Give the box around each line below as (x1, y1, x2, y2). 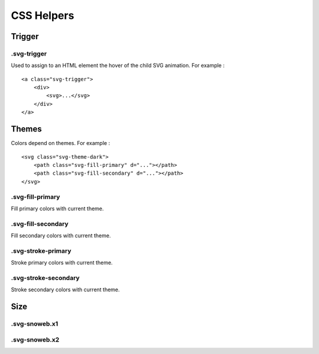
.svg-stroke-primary (11, 246, 71, 255)
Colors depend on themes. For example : (11, 140, 110, 147)
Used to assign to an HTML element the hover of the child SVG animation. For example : (11, 62, 224, 69)
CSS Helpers (11, 9, 74, 22)
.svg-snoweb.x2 (11, 335, 60, 343)
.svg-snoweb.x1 (11, 320, 58, 328)
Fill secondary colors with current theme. (11, 232, 111, 239)
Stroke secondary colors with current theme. (11, 286, 121, 293)
